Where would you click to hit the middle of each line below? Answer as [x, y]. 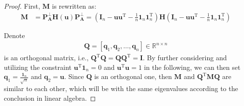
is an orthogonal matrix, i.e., [46, 58]
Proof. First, [22, 6]
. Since [74, 76]
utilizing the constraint [38, 67]
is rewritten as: [74, 6]
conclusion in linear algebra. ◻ [50, 98]
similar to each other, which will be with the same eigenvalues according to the [121, 88]
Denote [15, 35]
